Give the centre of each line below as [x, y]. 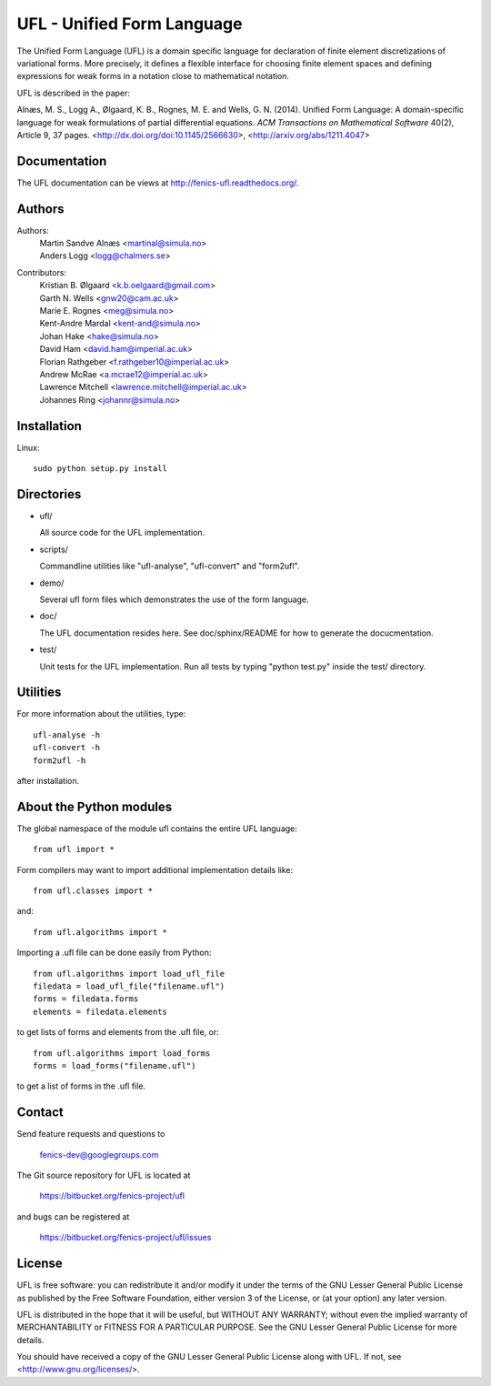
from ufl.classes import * [93, 891]
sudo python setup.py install [100, 469]
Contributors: [42, 272]
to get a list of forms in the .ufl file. [81, 1086]
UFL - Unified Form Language [130, 24]
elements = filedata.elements [100, 1011]
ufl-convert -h [67, 748]
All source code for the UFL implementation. [122, 533]
